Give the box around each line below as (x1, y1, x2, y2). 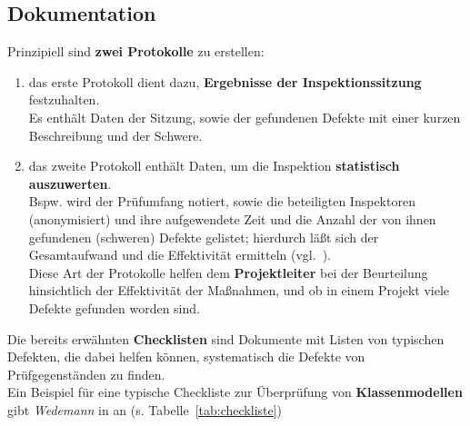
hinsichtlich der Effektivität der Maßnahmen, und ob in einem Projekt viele (28, 281, 450, 300)
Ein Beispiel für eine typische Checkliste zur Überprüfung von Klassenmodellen (7, 382, 463, 401)
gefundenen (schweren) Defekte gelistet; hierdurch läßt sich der (28, 227, 379, 246)
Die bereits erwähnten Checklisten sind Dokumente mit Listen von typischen (7, 329, 445, 348)
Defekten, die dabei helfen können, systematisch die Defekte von (7, 347, 365, 366)
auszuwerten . (28, 173, 112, 193)
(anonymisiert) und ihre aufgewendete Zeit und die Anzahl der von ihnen (28, 209, 436, 228)
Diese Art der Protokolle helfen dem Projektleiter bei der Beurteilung (28, 263, 428, 282)
